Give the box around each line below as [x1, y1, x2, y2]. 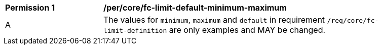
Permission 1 [5, 3, 55, 13]
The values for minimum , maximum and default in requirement [103, 15, 325, 25]
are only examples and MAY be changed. [169, 25, 326, 35]
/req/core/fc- [327, 17, 379, 24]
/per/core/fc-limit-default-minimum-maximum [103, 3, 287, 13]
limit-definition [103, 27, 167, 34]
